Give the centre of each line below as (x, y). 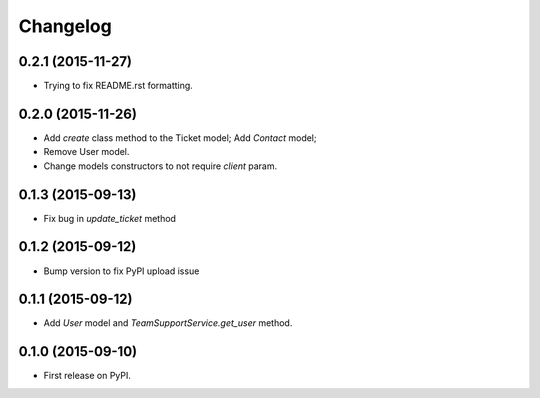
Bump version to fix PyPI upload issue (121, 271)
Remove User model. (86, 152)
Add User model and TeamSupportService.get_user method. (168, 323)
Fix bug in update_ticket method (110, 218)
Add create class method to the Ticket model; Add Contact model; (180, 137)
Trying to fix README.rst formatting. (118, 86)
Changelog (65, 26)
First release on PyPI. (87, 376)
